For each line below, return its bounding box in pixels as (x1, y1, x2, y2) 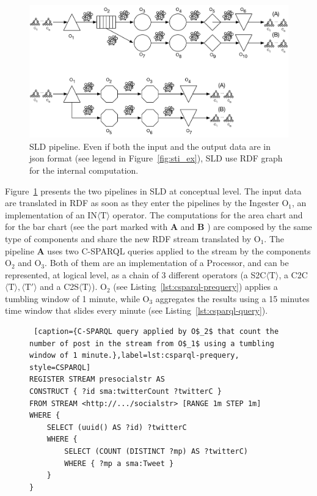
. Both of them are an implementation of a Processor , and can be (45, 256, 289, 269)
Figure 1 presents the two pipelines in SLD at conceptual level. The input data (5, 184, 302, 197)
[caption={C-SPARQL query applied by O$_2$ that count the (34, 327, 279, 336)
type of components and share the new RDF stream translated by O (5, 232, 261, 245)
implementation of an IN (5, 208, 97, 221)
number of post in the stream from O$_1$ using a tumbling (29, 339, 274, 348)
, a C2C (279, 268, 308, 281)
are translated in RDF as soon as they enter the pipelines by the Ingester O (5, 196, 289, 209)
